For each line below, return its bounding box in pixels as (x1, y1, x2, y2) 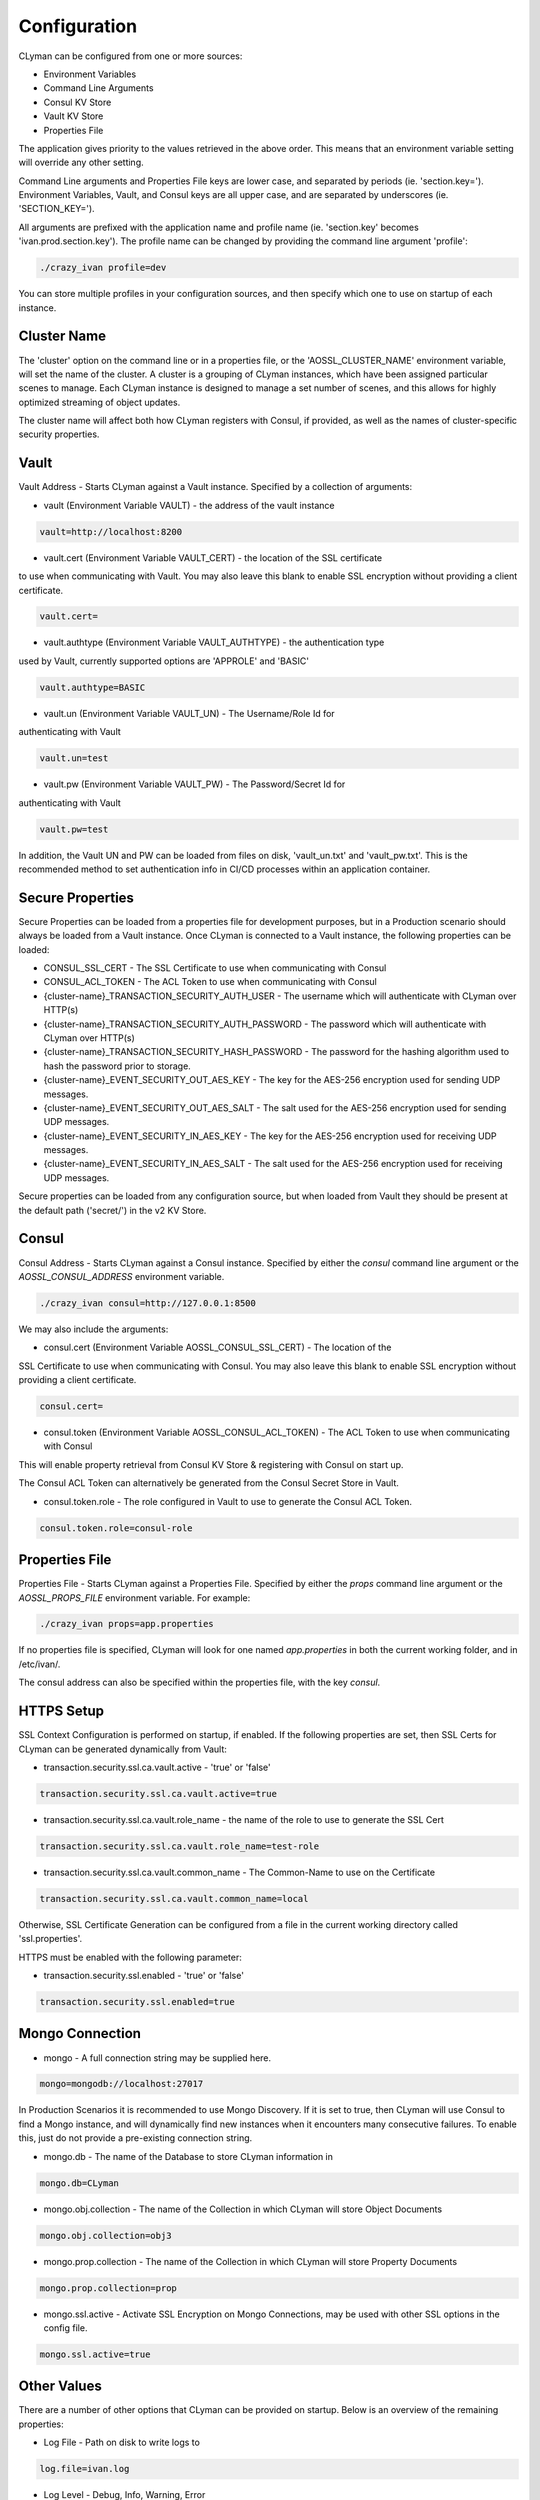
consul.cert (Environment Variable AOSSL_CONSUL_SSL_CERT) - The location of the (43, 1341, 392, 1354)
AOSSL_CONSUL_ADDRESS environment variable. (18, 1270, 225, 1282)
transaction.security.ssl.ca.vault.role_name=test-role (39, 1840, 320, 1852)
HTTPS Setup (18, 1703, 105, 1720)
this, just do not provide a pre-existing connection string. (18, 2132, 253, 2144)
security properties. (18, 428, 100, 440)
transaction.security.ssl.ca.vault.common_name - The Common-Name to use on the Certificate (43, 1866, 435, 1878)
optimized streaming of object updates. (18, 396, 181, 408)
